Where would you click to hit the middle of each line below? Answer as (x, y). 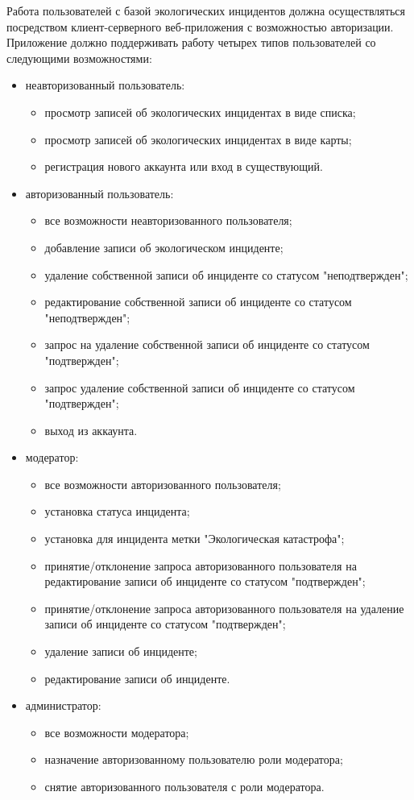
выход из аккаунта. (91, 430)
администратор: (63, 705)
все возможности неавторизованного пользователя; (168, 220)
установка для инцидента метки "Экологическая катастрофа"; (195, 539)
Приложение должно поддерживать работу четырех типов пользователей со (191, 42)
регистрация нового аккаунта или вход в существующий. (184, 166)
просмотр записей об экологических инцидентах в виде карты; (198, 139)
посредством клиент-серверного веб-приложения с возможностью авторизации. (200, 26)
